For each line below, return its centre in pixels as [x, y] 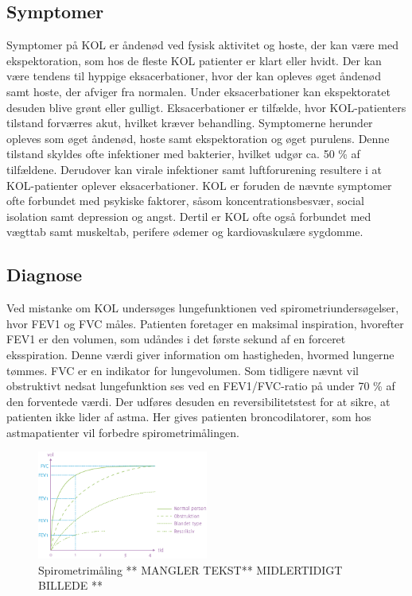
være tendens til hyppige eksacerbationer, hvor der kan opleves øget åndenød [194, 76]
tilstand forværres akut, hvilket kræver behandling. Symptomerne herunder [190, 123]
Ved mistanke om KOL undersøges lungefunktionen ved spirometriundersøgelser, [203, 308]
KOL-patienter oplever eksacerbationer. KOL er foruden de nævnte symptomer [199, 185]
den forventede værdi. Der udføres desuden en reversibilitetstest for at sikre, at [198, 401]
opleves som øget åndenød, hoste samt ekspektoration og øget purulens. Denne [198, 138]
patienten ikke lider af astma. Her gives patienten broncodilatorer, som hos [189, 417]
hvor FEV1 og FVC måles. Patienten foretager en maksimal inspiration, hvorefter [205, 323]
